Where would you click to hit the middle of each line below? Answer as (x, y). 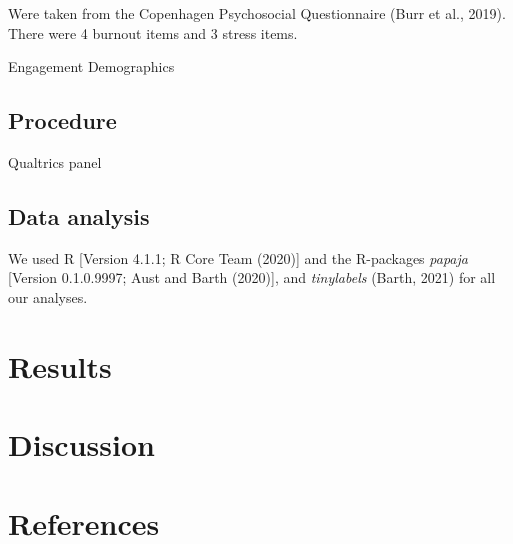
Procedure (62, 120)
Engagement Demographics (91, 66)
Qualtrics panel (55, 161)
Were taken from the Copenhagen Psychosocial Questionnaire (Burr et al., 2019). (257, 13)
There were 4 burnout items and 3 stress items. (153, 32)
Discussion (81, 444)
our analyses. (48, 296)
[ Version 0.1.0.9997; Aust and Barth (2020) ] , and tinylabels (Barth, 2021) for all (252, 277)
